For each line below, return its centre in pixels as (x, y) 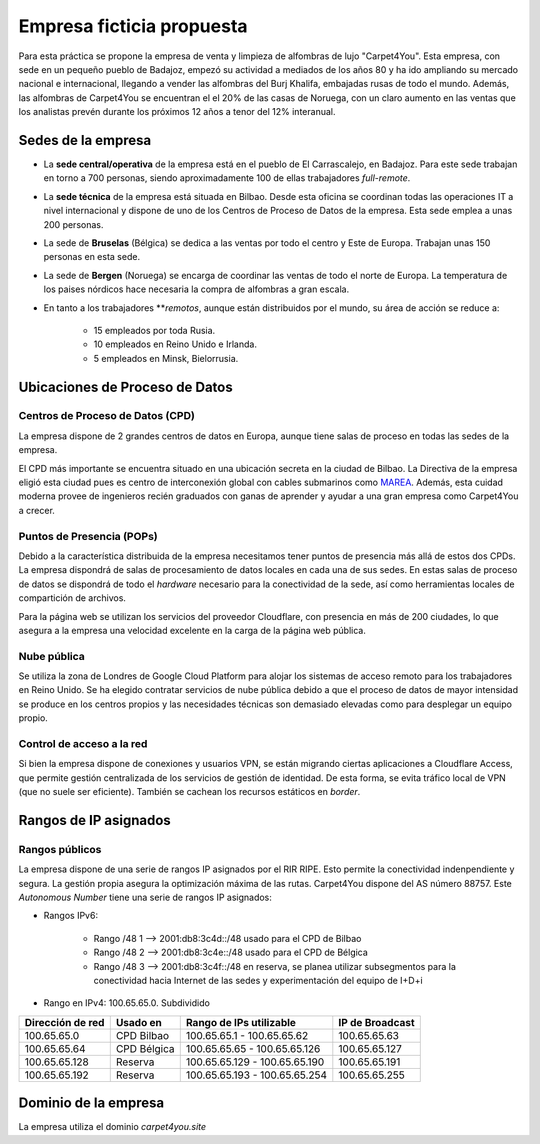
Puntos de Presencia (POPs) (88, 536)
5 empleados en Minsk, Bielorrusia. (166, 358)
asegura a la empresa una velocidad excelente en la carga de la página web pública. (192, 630)
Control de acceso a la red (83, 743)
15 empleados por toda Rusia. (154, 330)
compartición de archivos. (72, 598)
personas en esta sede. (91, 257)
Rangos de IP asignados (95, 820)
